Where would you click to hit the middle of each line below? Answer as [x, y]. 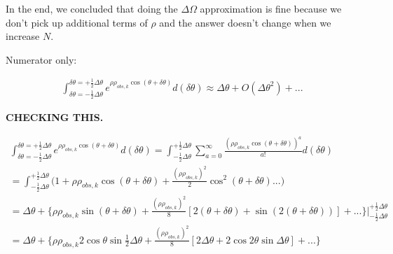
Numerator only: [41, 59]
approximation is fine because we [271, 8]
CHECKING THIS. [55, 117]
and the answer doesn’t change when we [245, 22]
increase [23, 36]
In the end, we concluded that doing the [92, 8]
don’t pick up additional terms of [77, 22]
